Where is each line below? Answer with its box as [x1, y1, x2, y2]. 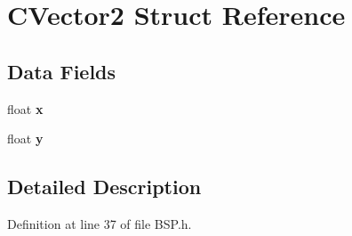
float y [7, 129, 44, 148]
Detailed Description [7, 173, 202, 200]
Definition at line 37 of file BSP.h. [7, 214, 192, 232]
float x [7, 99, 44, 118]
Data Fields [7, 57, 116, 85]
